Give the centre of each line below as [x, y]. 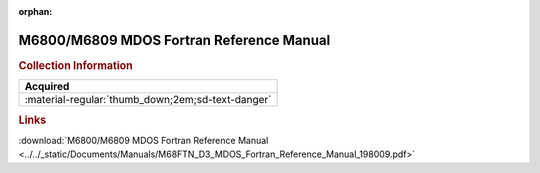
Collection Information [76, 65]
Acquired [47, 87]
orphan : [35, 11]
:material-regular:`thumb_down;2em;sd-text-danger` [148, 100]
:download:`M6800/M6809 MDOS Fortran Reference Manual [143, 140]
